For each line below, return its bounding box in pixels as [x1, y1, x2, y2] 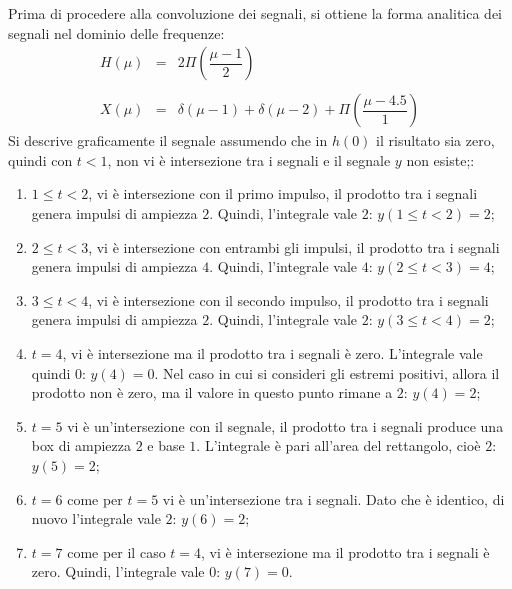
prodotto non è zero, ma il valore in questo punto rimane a [31, 382, 393, 403]
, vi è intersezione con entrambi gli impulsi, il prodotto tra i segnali [88, 236, 500, 257]
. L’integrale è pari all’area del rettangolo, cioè [196, 435, 481, 456]
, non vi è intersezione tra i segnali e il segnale [107, 149, 391, 170]
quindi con [8, 149, 73, 170]
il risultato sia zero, [376, 130, 495, 151]
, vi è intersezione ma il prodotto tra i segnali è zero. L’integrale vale [62, 343, 483, 364]
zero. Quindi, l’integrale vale [31, 561, 205, 582]
